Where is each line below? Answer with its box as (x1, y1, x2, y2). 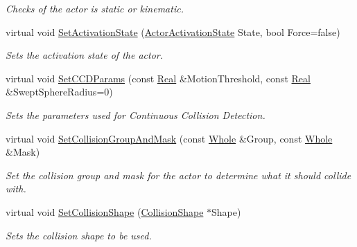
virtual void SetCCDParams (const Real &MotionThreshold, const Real (6, 71, 311, 85)
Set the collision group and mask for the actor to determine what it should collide (6, 167, 351, 182)
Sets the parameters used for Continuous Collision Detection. (6, 107, 265, 122)
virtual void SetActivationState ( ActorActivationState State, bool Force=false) (6, 24, 340, 39)
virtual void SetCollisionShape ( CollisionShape (6, 204, 204, 219)
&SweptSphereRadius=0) (6, 84, 113, 99)
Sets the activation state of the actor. (6, 48, 164, 62)
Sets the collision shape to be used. (6, 228, 152, 242)
